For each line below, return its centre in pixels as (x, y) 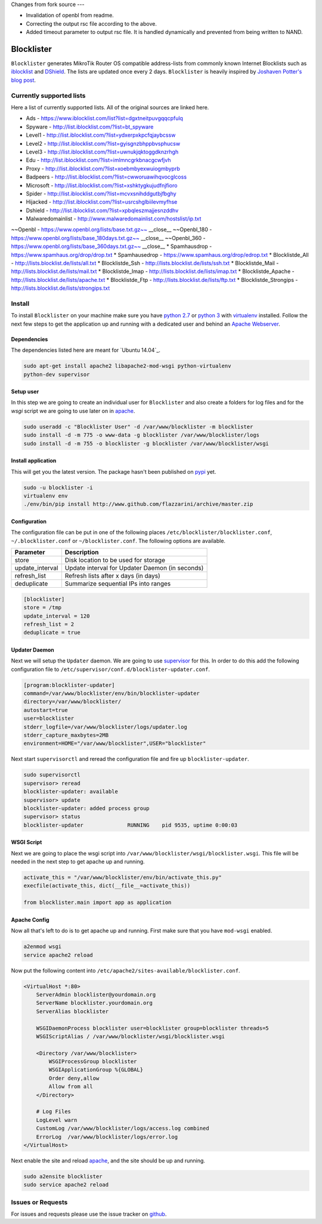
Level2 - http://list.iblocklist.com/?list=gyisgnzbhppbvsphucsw (103, 143)
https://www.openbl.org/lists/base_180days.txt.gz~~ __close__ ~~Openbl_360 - (108, 238)
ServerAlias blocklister (72, 1011)
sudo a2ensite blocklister (63, 1176)
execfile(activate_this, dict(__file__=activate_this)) (107, 886)
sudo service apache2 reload (66, 1185)
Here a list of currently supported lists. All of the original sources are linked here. (110, 107)
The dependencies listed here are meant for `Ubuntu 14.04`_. (86, 350)
